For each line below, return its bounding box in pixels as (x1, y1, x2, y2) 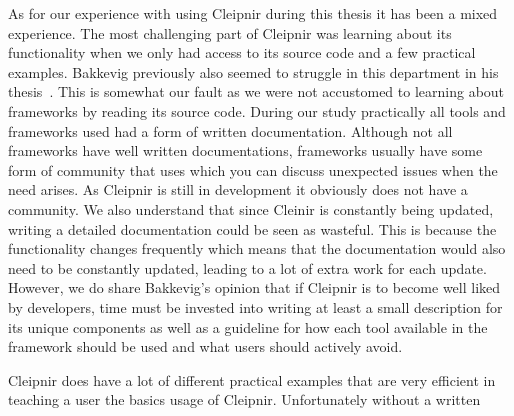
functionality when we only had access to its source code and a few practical (8, 42, 476, 63)
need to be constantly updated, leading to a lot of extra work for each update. (8, 257, 487, 278)
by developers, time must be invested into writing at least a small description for (8, 296, 503, 317)
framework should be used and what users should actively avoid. (8, 336, 403, 357)
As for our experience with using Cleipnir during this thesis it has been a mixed (8, 3, 498, 23)
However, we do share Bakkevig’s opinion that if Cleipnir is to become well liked (8, 277, 501, 298)
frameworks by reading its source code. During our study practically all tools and (8, 100, 506, 121)
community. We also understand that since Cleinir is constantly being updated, (8, 198, 494, 219)
